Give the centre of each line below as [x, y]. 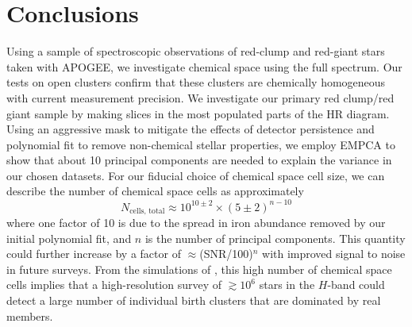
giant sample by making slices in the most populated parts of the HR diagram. [198, 113]
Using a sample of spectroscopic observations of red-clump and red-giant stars [196, 51]
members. [30, 315]
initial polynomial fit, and [69, 238]
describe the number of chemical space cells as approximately [155, 191]
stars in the [287, 285]
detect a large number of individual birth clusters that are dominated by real [194, 300]
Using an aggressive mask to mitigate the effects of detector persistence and [191, 129]
